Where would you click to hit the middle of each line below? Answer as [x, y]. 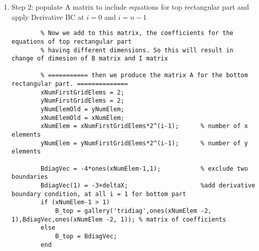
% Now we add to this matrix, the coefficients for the [137, 33]
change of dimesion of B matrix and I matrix [90, 59]
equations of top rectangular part [72, 41]
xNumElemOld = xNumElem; [83, 118]
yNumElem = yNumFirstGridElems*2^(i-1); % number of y [144, 143]
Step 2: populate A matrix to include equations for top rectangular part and [130, 7]
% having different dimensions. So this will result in [137, 50]
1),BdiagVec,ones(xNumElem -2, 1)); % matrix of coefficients [119, 219]
